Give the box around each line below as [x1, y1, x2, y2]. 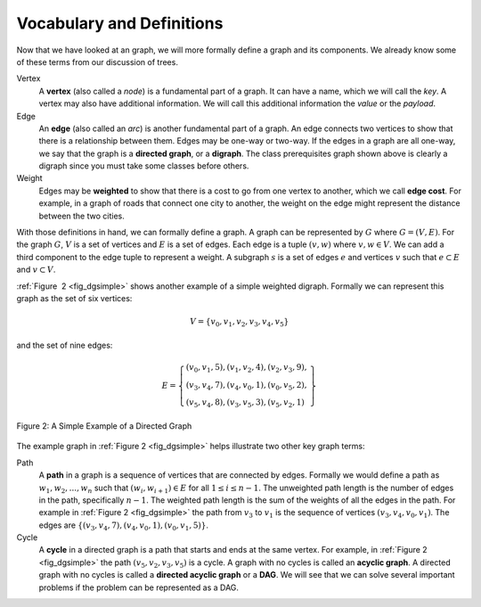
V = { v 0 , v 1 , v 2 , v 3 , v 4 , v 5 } [190, 316, 289, 329]
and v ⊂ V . [16, 264, 56, 275]
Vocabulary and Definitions [16, 13, 224, 33]
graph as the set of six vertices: [16, 292, 133, 303]
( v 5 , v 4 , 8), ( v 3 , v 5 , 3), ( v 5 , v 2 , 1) [185, 398, 305, 410]
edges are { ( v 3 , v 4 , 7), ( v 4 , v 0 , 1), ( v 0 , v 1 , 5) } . [38, 520, 209, 532]
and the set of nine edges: [16, 340, 113, 350]
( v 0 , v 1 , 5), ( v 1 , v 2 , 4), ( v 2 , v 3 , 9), [185, 362, 307, 374]
